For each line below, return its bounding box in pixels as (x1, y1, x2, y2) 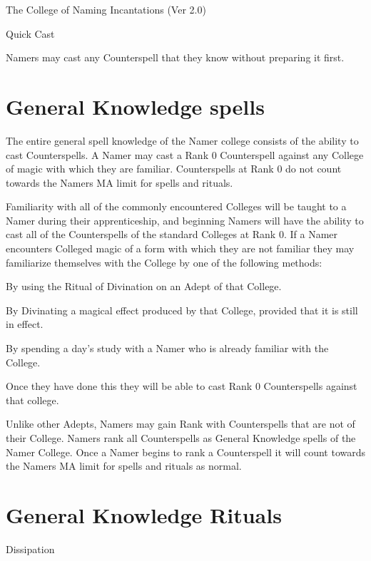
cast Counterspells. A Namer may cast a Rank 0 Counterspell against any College (6, 147, 364, 162)
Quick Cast (6, 26, 55, 41)
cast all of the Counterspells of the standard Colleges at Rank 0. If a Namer (6, 227, 337, 242)
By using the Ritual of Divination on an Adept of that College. (6, 279, 282, 294)
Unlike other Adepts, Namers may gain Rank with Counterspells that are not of (6, 416, 355, 431)
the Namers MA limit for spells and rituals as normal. (6, 458, 242, 473)
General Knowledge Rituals (6, 500, 282, 529)
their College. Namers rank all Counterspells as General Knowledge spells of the (6, 431, 356, 445)
